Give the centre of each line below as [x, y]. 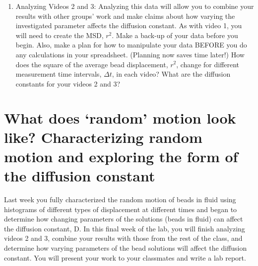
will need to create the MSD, [60, 35]
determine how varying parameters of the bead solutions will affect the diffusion [126, 248]
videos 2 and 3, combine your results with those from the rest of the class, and [123, 238]
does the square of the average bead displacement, [92, 64]
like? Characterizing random [103, 137]
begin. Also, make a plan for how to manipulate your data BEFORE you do [131, 45]
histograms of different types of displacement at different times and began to [121, 209]
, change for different [208, 64]
